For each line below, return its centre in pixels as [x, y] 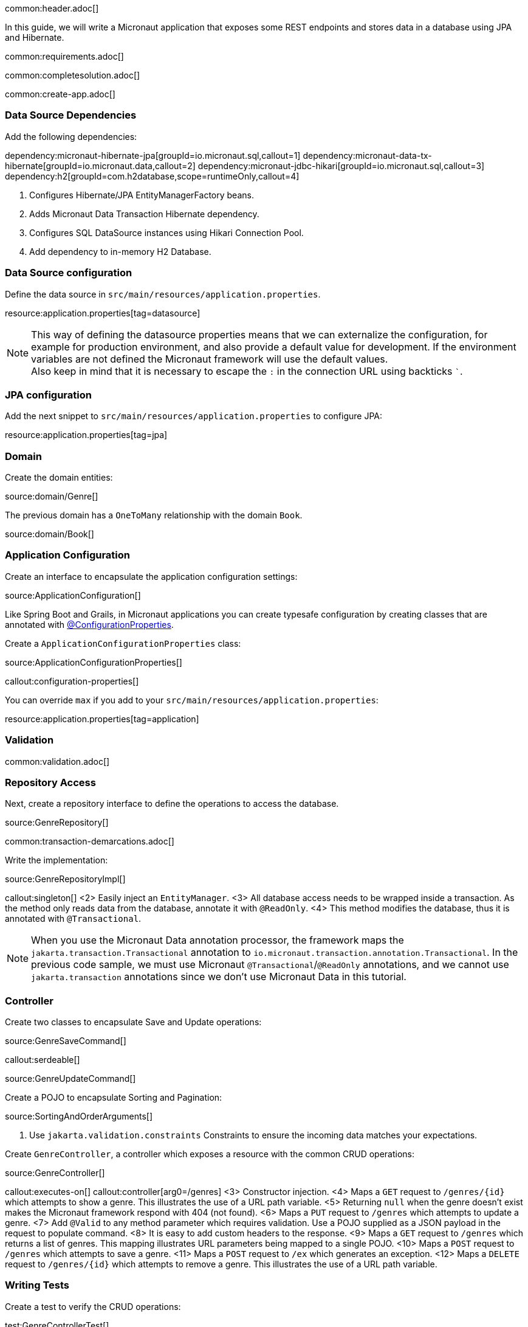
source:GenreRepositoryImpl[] [65, 879]
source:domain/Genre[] [52, 496]
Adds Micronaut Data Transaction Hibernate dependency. [144, 214]
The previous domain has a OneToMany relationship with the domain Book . [154, 515]
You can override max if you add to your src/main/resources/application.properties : [192, 700]
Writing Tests [37, 1285]
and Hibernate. [35, 37]
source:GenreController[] [55, 1173]
